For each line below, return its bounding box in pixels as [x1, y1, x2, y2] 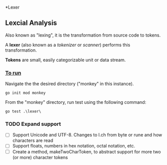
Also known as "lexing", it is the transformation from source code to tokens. [5, 32, 161, 38]
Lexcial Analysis [5, 19, 57, 27]
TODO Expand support [5, 120, 61, 127]
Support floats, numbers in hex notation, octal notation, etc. [12, 143, 135, 149]
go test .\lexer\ [5, 109, 41, 114]
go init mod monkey [5, 90, 46, 96]
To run [5, 69, 21, 76]
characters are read [12, 137, 53, 143]
